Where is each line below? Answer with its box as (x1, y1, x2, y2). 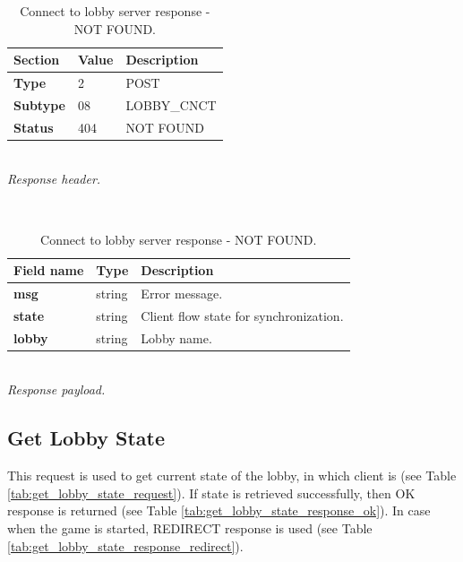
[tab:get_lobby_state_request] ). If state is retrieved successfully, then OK (7, 483, 416, 502)
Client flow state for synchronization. (141, 306, 344, 324)
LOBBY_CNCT (125, 95, 217, 114)
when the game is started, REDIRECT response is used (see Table (7, 518, 373, 537)
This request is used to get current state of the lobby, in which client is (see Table (7, 466, 457, 485)
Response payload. (7, 380, 106, 399)
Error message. (141, 284, 223, 303)
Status (13, 117, 54, 136)
